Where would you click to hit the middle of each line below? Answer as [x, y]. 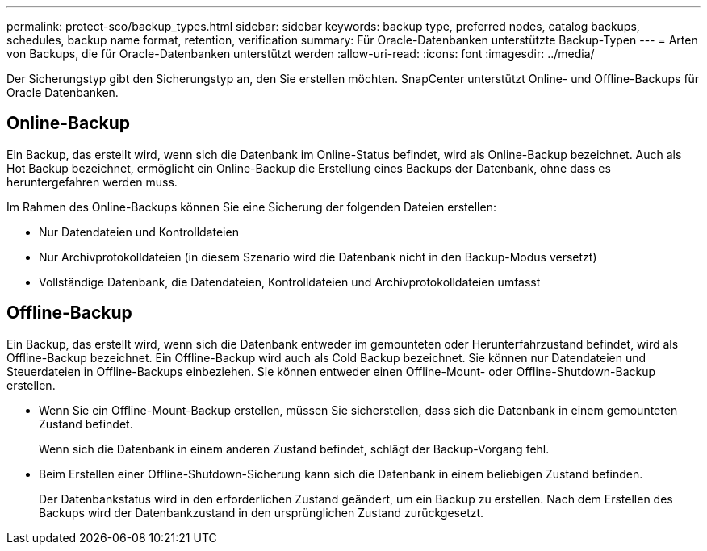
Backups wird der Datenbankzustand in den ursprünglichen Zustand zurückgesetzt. [261, 512]
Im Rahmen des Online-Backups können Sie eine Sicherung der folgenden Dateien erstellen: [251, 207]
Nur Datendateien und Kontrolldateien [139, 232]
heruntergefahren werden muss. [92, 182]
